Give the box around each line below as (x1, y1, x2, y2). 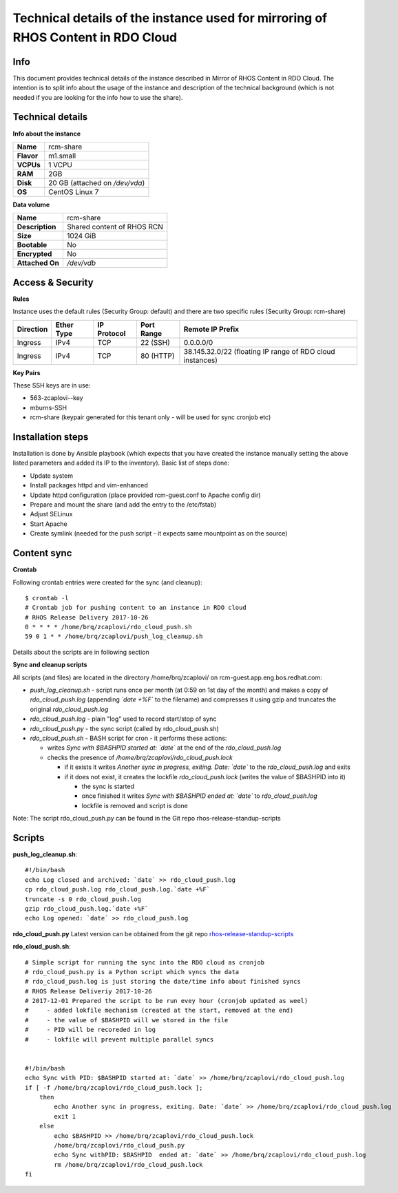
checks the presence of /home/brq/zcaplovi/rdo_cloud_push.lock (47, 753, 233, 761)
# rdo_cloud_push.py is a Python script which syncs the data (25, 968, 240, 975)
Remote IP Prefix (183, 324, 240, 334)
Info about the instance (12, 129, 81, 138)
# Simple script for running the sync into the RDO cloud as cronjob (25, 958, 265, 967)
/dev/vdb (66, 258, 96, 268)
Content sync (12, 547, 72, 559)
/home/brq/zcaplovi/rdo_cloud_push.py (54, 1141, 185, 1149)
